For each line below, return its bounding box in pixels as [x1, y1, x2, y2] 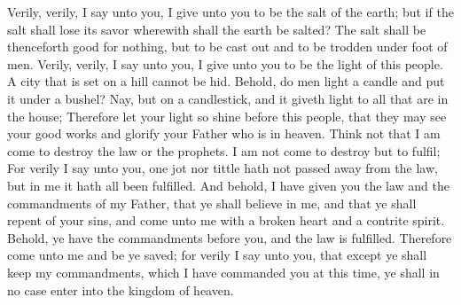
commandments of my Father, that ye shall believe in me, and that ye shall [7, 193, 417, 212]
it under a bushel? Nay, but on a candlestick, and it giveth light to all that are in [7, 89, 449, 107]
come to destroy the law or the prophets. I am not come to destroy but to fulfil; [7, 141, 441, 160]
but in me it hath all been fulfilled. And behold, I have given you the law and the [7, 176, 449, 194]
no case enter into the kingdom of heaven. [7, 280, 234, 299]
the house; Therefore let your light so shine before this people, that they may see [7, 106, 447, 125]
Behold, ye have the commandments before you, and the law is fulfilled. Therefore [7, 228, 452, 246]
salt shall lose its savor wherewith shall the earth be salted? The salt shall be [7, 20, 426, 38]
